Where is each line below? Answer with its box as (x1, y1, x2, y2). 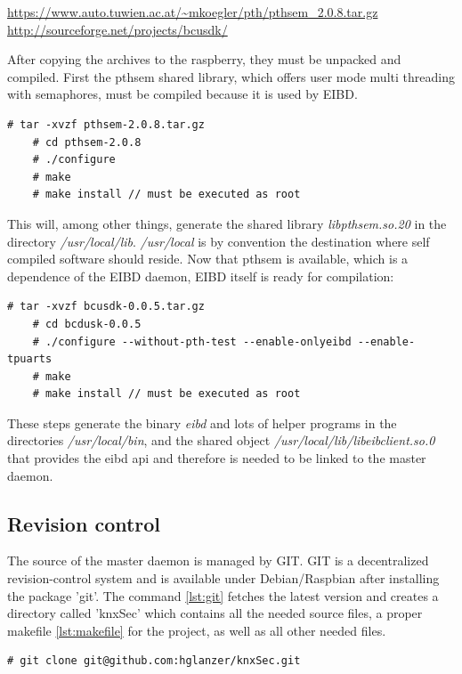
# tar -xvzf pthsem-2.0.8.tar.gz (7, 118, 205, 131)
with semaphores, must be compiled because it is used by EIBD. (7, 85, 358, 103)
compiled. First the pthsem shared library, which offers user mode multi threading (7, 67, 455, 85)
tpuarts (7, 353, 53, 366)
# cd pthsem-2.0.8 (32, 135, 142, 149)
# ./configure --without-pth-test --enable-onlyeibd (32, 335, 352, 348)
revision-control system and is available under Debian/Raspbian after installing (7, 569, 440, 588)
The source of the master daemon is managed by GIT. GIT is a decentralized (7, 551, 429, 570)
